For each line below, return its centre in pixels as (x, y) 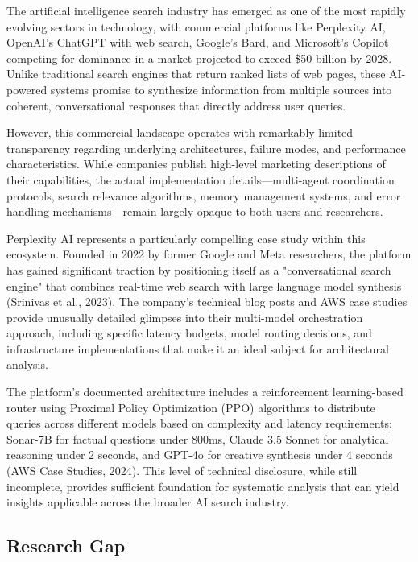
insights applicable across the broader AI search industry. (148, 502)
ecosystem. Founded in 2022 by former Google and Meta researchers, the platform (209, 254)
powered (27, 89)
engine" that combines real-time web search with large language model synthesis (204, 285)
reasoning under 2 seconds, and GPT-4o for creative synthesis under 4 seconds (200, 455)
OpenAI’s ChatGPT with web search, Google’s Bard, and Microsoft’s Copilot (198, 42)
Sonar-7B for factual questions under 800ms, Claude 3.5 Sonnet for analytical (198, 438)
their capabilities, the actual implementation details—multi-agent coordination (201, 179)
